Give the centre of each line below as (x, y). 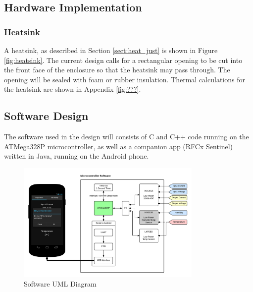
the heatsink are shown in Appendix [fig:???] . (73, 89)
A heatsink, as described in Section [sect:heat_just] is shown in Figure (111, 50)
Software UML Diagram (60, 284)
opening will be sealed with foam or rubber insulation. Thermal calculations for (125, 79)
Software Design (46, 116)
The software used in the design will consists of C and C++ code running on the (126, 137)
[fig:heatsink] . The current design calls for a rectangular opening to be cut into (123, 60)
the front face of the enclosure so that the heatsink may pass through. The (117, 70)
